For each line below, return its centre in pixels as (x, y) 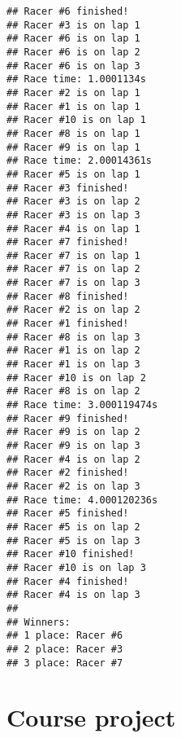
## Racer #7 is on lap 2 (73, 269)
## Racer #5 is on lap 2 (73, 527)
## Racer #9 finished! (68, 418)
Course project (91, 717)
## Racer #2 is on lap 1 (73, 92)
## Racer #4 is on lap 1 (73, 228)
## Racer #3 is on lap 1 (73, 25)
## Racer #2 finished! (68, 473)
